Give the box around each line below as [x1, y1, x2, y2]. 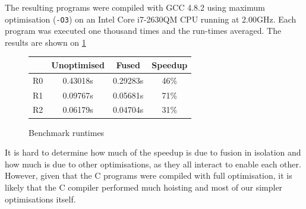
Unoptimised [51, 58, 105, 71]
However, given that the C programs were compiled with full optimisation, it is [5, 169, 292, 182]
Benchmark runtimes [29, 126, 105, 138]
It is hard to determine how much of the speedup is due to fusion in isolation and [5, 146, 301, 159]
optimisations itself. [5, 192, 76, 205]
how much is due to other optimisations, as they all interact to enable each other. [5, 157, 301, 170]
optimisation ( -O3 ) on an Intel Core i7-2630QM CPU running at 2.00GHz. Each [5, 12, 296, 25]
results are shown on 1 [5, 36, 86, 48]
